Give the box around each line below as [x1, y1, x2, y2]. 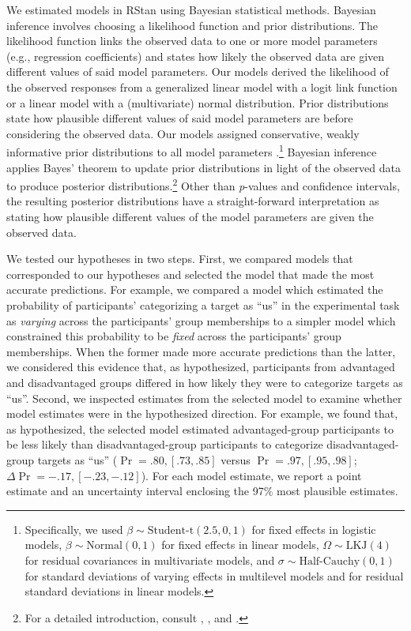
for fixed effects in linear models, [161, 536, 319, 553]
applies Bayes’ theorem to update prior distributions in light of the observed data [6, 159, 401, 175]
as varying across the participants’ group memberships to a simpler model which [6, 312, 396, 329]
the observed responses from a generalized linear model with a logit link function [6, 78, 398, 95]
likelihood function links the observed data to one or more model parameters [6, 32, 378, 49]
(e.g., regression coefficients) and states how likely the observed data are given [6, 47, 385, 64]
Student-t [147, 524, 194, 536]
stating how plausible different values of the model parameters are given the [6, 208, 374, 225]
